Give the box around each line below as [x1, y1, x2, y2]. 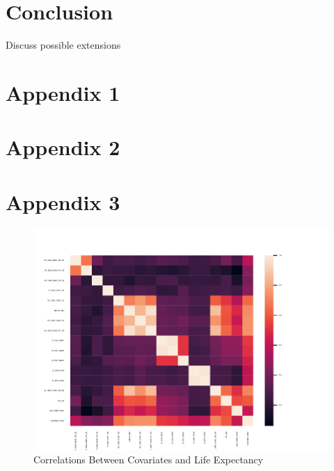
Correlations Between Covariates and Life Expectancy [33, 452, 264, 467]
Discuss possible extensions [6, 38, 121, 52]
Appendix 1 [6, 78, 120, 106]
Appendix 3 [6, 187, 120, 216]
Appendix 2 [6, 133, 120, 161]
